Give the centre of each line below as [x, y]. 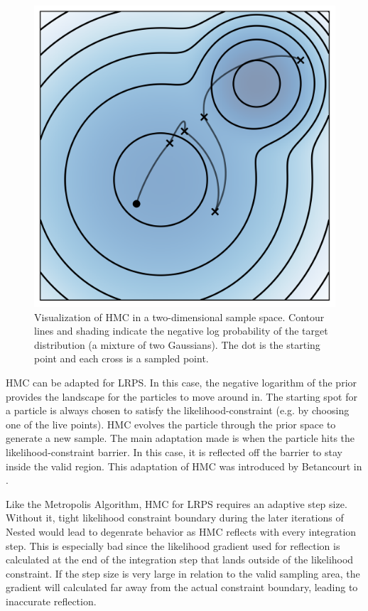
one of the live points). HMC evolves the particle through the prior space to [171, 424]
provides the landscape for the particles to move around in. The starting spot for [182, 396]
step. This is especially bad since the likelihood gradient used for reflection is [173, 545]
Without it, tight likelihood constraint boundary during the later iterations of [175, 518]
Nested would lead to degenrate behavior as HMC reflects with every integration [181, 531]
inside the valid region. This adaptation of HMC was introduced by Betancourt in [184, 466]
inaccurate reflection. [51, 601]
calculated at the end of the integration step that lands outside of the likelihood [180, 559]
